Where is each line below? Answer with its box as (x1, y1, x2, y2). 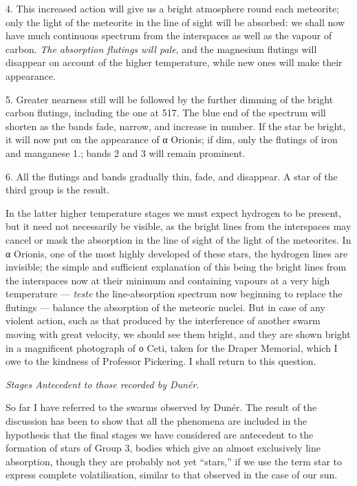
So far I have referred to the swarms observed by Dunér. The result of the (6, 400, 317, 414)
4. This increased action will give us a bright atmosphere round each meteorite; (6, 1, 340, 15)
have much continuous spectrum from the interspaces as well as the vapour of (6, 28, 332, 43)
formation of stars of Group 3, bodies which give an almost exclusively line (6, 441, 321, 455)
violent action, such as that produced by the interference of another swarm (6, 313, 321, 328)
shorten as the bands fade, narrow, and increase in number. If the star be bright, (6, 118, 346, 133)
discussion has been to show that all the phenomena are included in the (6, 414, 307, 428)
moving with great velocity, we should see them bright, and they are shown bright (6, 327, 351, 341)
